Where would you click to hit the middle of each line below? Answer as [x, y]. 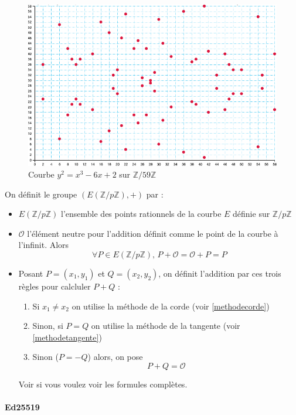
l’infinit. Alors [44, 245]
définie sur [251, 214]
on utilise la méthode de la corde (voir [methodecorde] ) [171, 306]
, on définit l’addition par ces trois [220, 273]
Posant [31, 273]
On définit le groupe [41, 194]
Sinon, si [48, 326]
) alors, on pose [115, 357]
